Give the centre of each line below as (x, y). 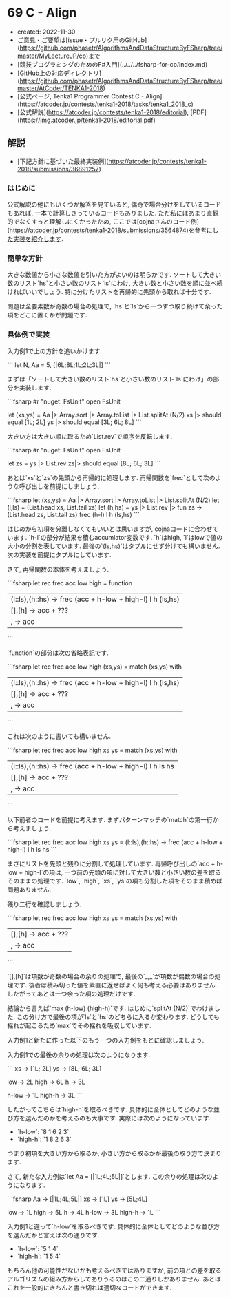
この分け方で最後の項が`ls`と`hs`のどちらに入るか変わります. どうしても (118, 1016)
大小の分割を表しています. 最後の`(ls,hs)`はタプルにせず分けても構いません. (114, 546)
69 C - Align (42, 13)
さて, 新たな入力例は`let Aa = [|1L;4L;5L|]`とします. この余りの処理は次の (110, 1176)
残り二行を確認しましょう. (44, 904)
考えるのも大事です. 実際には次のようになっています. (136, 1118)
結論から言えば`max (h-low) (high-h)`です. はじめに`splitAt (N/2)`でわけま (111, 1008)
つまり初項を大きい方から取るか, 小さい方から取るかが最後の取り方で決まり (114, 1153)
